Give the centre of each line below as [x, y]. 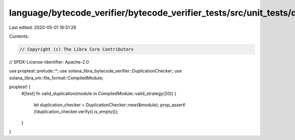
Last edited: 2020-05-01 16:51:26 [43, 27]
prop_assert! [173, 105]
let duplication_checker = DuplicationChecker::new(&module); [96, 105]
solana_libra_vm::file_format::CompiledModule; [56, 78]
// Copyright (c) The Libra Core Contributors [76, 49]
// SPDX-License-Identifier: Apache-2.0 [49, 62]
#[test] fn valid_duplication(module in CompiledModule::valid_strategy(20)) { [99, 93]
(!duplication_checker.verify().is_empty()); [76, 112]
